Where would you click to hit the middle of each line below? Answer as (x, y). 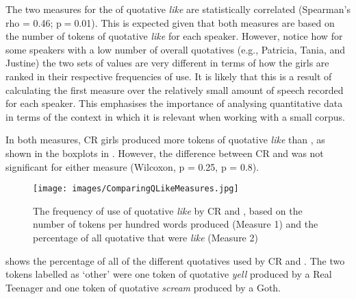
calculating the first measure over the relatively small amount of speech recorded (175, 89)
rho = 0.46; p (34, 22)
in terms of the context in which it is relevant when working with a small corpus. (175, 116)
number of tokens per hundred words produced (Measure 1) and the (176, 224)
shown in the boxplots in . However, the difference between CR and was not (165, 153)
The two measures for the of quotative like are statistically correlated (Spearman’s (178, 9)
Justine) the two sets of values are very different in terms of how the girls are (167, 63)
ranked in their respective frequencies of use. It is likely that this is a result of (169, 76)
